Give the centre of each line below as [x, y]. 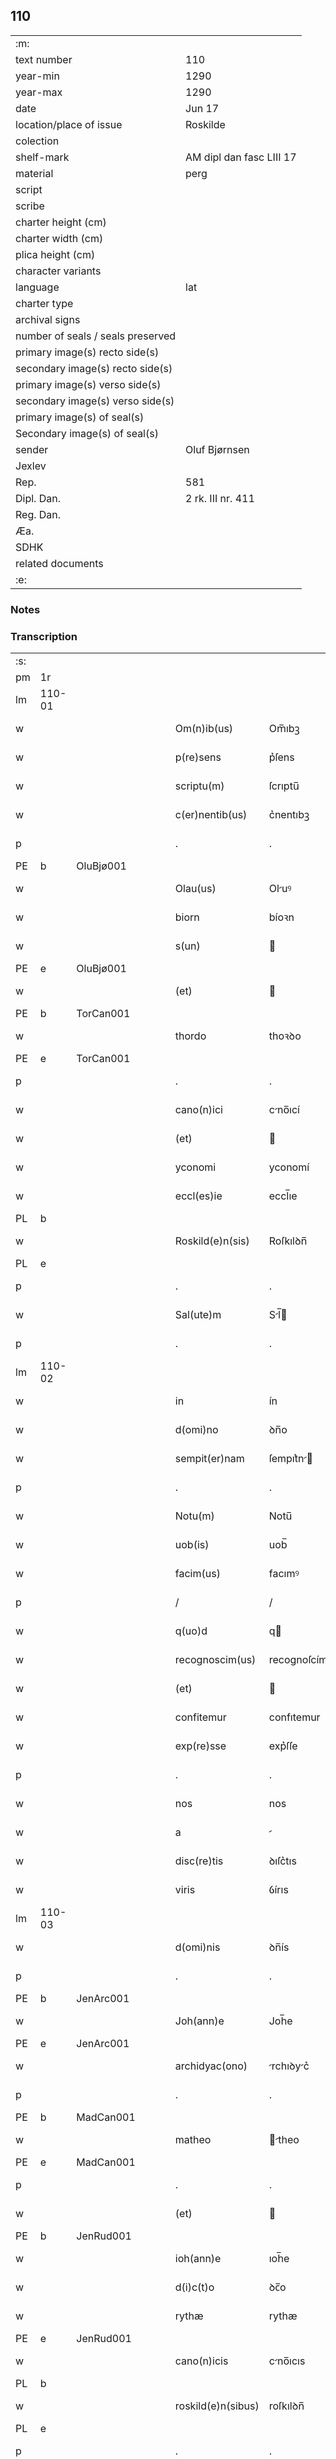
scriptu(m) [199, 786]
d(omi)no [196, 1430]
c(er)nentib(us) [211, 815]
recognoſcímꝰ [300, 1660]
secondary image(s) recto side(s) [94, 368]
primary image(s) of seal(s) [80, 417]
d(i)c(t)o [194, 2287]
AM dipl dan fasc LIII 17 [241, 157]
